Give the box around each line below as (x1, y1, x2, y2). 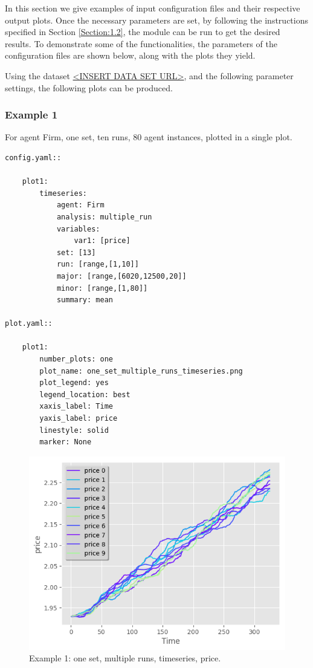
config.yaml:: (5, 153, 62, 162)
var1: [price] (74, 236, 131, 245)
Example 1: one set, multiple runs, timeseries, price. (29, 652, 221, 664)
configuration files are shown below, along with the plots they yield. (5, 49, 256, 62)
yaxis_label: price (39, 414, 118, 423)
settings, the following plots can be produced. (5, 81, 173, 94)
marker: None (39, 438, 92, 447)
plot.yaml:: (5, 319, 53, 328)
